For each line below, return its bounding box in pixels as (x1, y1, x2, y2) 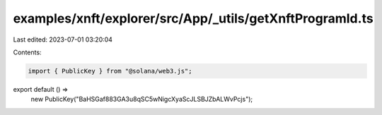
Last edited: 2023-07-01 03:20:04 (13, 35, 113, 44)
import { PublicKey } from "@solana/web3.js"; (28, 67, 192, 75)
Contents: (13, 48, 42, 56)
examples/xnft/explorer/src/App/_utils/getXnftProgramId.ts (13, 11, 374, 26)
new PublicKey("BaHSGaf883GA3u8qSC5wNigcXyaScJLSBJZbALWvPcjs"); (30, 95, 253, 104)
